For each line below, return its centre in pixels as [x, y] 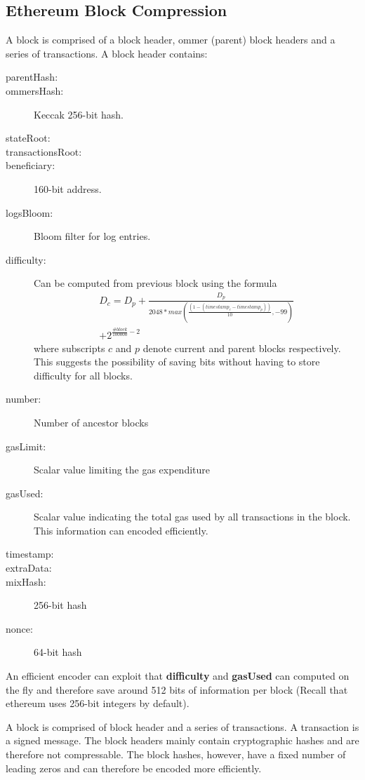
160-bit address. [68, 188]
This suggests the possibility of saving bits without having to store [177, 362]
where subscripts [69, 348]
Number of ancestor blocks [91, 422]
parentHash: [32, 77]
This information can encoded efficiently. [121, 530]
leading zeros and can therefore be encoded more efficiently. [134, 768]
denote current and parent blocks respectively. [242, 348]
